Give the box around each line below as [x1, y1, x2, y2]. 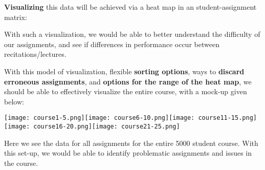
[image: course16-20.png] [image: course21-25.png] [4, 123, 180, 130]
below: [4, 96, 24, 107]
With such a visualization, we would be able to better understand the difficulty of [4, 29, 260, 39]
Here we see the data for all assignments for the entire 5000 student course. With [4, 137, 258, 148]
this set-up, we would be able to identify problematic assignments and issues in [4, 147, 252, 158]
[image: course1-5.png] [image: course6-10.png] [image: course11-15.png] [4, 114, 257, 122]
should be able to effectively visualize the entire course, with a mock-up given [4, 86, 247, 97]
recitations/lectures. [4, 49, 67, 59]
